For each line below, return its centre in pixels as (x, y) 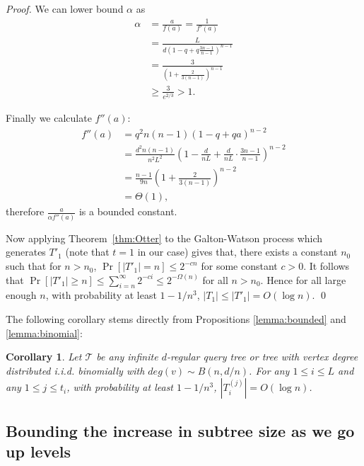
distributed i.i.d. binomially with (75, 370)
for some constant (239, 266)
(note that (87, 252)
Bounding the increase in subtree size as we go (180, 430)
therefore (25, 211)
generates (26, 252)
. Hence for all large (303, 279)
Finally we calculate (49, 118)
